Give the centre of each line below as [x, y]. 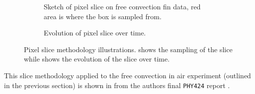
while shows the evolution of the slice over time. [97, 59]
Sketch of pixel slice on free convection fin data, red [122, 6]
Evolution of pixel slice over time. [95, 33]
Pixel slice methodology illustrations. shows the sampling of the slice [128, 49]
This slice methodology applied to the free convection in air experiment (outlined [127, 75]
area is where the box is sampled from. [103, 16]
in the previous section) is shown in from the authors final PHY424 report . [117, 85]
